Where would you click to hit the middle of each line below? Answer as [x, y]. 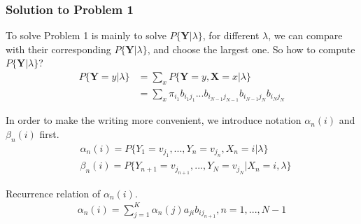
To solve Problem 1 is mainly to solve [86, 35]
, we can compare [305, 35]
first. [49, 133]
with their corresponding [58, 49]
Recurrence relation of [53, 193]
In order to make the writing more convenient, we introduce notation [154, 120]
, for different [231, 35]
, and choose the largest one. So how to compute [251, 49]
